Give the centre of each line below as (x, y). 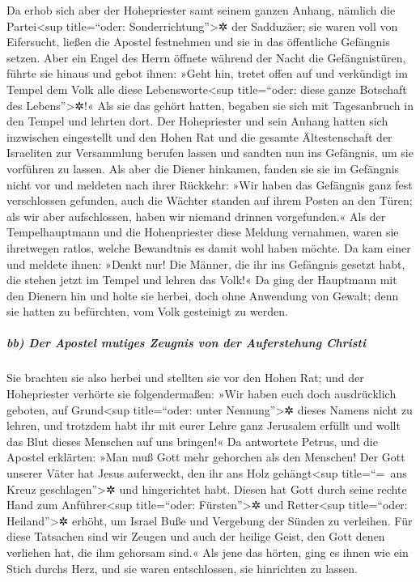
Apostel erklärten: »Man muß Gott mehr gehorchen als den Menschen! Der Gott (206, 457)
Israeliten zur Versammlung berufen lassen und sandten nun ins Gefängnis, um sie (210, 153)
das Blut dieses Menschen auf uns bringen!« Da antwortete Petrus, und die (192, 441)
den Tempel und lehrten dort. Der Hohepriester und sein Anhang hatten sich (197, 121)
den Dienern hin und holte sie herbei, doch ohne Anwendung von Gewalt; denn (203, 295)
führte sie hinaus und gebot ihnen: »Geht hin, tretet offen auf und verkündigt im (207, 73)
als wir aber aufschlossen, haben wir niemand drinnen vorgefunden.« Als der (196, 216)
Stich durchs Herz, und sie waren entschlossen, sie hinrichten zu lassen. (182, 568)
